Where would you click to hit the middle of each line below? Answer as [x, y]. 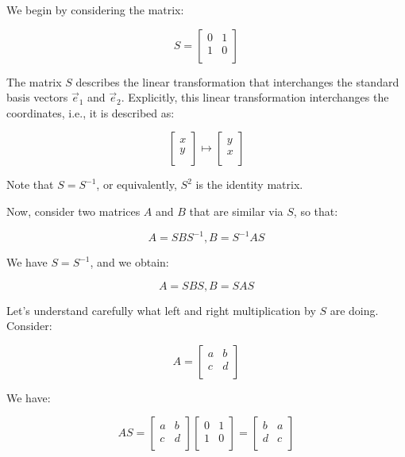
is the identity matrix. [249, 184]
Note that [30, 184]
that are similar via [236, 211]
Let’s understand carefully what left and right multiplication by [161, 310]
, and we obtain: [129, 262]
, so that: [316, 211]
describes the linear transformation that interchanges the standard [237, 81]
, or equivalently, [137, 184]
